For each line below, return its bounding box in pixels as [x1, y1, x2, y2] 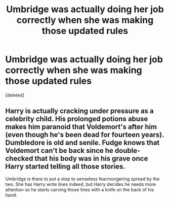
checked [5, 154, 33, 163]
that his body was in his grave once [34, 154, 148, 163]
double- [114, 146, 141, 155]
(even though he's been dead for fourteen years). [5, 130, 164, 139]
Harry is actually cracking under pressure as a [5, 107, 154, 115]
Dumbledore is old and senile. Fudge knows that [5, 139, 160, 147]
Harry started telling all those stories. [5, 162, 125, 171]
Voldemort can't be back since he [5, 146, 114, 155]
